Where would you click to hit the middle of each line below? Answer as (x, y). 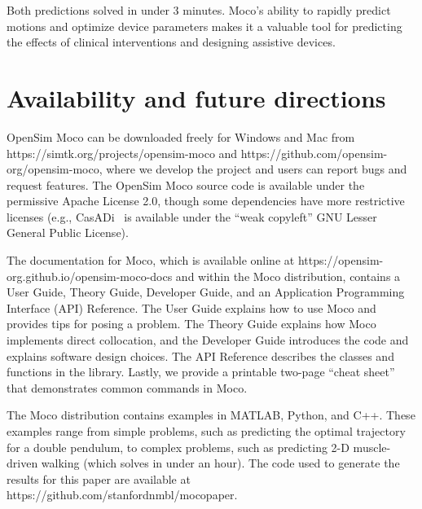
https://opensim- (341, 260)
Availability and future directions (196, 97)
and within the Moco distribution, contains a (288, 276)
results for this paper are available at (99, 478)
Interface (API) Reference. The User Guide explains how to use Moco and (191, 307)
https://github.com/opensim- (314, 153)
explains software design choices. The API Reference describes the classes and (200, 355)
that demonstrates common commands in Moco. (127, 387)
